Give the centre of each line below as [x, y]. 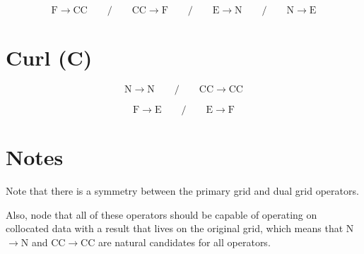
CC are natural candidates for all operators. [176, 242]
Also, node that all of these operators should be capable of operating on [162, 214]
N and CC [43, 242]
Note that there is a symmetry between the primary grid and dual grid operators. [182, 191]
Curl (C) [49, 58]
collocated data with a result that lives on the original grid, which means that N [180, 228]
